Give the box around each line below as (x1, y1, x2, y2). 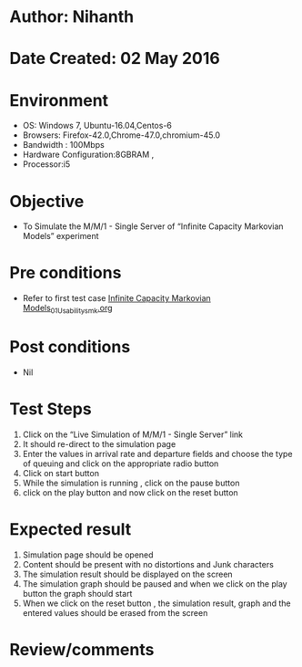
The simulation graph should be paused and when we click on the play (22, 578, 288, 589)
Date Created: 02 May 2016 (9, 48, 220, 69)
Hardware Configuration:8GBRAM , (22, 149, 155, 161)
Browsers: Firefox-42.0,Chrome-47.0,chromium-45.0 (22, 130, 221, 141)
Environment (9, 89, 109, 110)
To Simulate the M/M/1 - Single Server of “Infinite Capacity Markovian (22, 221, 284, 232)
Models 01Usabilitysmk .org (22, 303, 113, 316)
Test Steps (9, 399, 93, 420)
